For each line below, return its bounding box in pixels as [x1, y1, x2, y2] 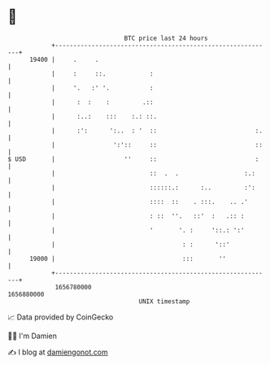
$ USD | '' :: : [7, 154, 259, 163]
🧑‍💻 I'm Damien [7, 331, 58, 341]
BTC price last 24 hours [124, 34, 208, 42]
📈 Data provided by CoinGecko [7, 312, 114, 322]
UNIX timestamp [138, 297, 190, 306]
